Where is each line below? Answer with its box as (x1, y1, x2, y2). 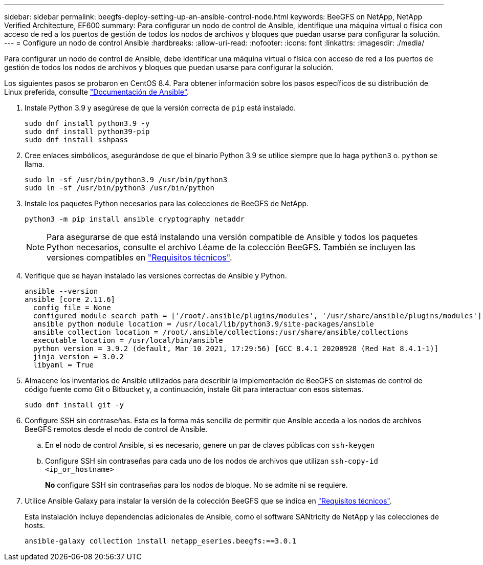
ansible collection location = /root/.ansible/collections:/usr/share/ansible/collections (33, 328, 409, 336)
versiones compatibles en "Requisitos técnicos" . (47, 252, 232, 263)
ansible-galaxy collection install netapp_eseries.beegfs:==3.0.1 (25, 537, 297, 545)
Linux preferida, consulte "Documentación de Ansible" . (4, 88, 189, 96)
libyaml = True (33, 361, 94, 369)
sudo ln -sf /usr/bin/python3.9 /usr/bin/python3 (25, 176, 228, 184)
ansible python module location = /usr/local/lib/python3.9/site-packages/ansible (33, 320, 374, 328)
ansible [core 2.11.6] (25, 295, 116, 303)
